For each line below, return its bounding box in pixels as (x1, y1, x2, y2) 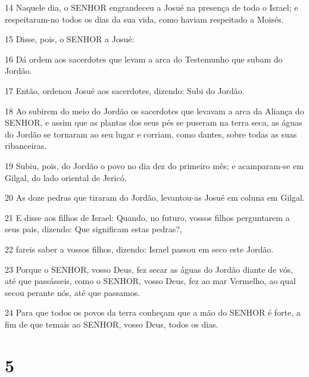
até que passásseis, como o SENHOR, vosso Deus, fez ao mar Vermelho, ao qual (5, 275, 296, 287)
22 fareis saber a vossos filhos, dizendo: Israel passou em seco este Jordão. (5, 242, 274, 255)
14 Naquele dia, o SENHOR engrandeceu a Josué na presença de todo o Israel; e (5, 1, 298, 13)
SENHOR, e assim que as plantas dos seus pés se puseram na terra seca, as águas (5, 116, 302, 129)
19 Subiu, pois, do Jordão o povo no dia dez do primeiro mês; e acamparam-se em (5, 159, 304, 172)
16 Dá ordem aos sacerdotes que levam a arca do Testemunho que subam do (5, 52, 283, 65)
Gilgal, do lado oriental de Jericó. (5, 171, 127, 183)
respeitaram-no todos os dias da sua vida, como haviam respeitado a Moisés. (5, 13, 284, 25)
